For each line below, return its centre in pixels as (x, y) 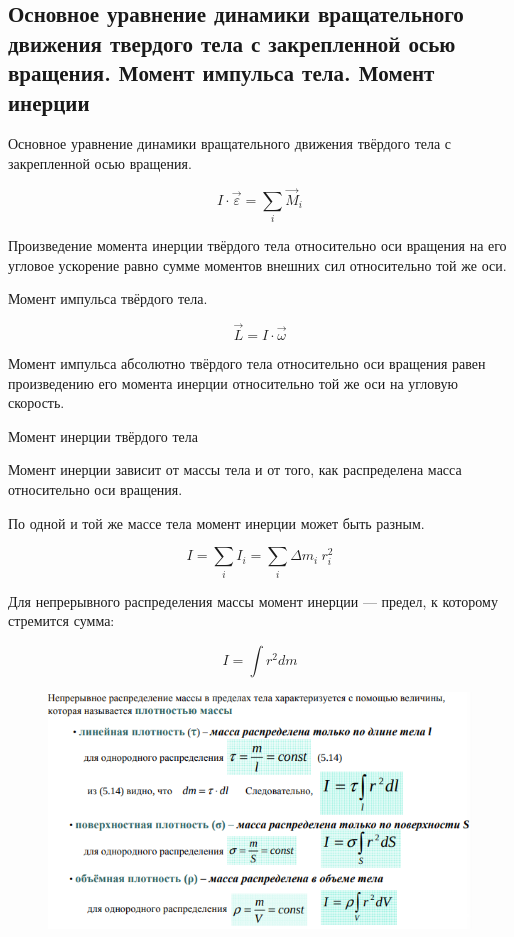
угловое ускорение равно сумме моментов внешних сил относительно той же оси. (257, 264)
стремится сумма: (61, 620)
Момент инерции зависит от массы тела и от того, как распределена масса (235, 469)
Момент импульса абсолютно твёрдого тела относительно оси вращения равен (247, 363)
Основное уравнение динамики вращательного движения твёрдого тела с (230, 143)
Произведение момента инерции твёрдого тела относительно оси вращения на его (257, 245)
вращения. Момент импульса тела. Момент (221, 72)
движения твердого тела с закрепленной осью (232, 42)
